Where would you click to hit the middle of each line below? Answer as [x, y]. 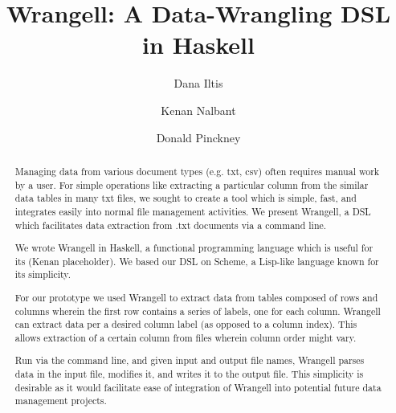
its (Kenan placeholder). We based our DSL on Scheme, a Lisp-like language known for [197, 261]
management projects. [61, 401]
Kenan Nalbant [198, 110]
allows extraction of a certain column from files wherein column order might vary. [186, 337]
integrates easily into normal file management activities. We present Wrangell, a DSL [193, 211]
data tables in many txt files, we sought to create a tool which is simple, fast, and [186, 198]
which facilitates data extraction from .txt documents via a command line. [171, 225]
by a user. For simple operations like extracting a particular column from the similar [192, 184]
